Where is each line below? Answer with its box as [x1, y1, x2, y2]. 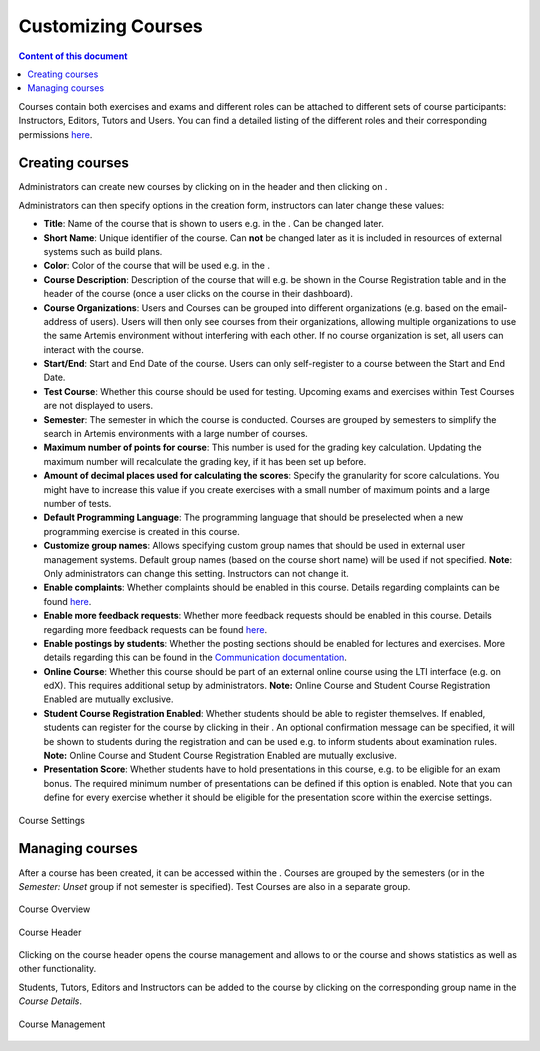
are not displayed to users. [43, 400, 154, 412]
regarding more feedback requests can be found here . [43, 623, 268, 635]
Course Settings [18, 814, 85, 826]
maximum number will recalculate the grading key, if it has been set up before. [43, 455, 367, 467]
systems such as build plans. [43, 245, 163, 257]
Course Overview [18, 903, 91, 915]
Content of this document [18, 50, 128, 62]
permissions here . [18, 128, 93, 140]
